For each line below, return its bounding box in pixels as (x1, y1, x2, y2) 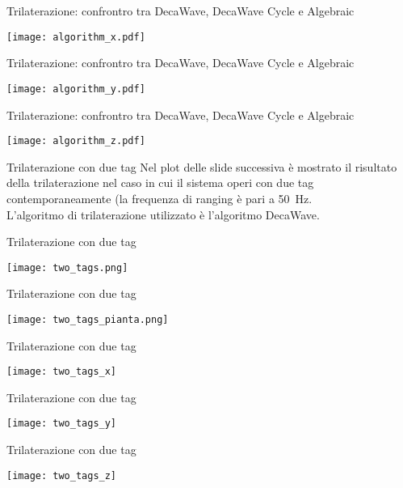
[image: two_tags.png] (6, 261, 128, 274)
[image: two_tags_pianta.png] (6, 313, 169, 325)
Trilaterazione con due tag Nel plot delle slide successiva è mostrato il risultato (6, 158, 397, 175)
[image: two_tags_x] (6, 366, 117, 378)
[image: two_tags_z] (6, 469, 117, 482)
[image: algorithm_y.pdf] (6, 83, 145, 95)
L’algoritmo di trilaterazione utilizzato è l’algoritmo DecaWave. (6, 206, 320, 223)
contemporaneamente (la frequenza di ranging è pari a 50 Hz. (6, 189, 313, 206)
